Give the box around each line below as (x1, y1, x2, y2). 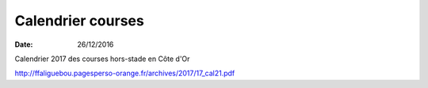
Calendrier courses (14, 12, 144, 29)
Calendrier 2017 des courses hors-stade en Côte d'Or (14, 54, 190, 63)
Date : (14, 40, 33, 49)
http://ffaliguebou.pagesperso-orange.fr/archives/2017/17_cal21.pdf (14, 68, 235, 78)
